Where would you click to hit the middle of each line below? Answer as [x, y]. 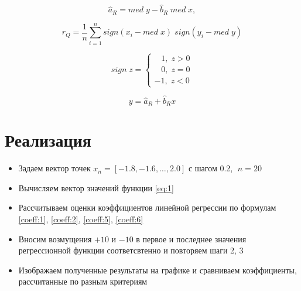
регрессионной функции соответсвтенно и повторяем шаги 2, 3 [131, 250]
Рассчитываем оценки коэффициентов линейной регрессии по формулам [147, 207]
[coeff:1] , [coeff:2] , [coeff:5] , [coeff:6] [81, 219]
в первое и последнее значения [191, 238]
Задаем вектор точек [54, 168]
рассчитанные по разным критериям [83, 281]
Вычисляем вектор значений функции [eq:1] [96, 187]
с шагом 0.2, [211, 168]
